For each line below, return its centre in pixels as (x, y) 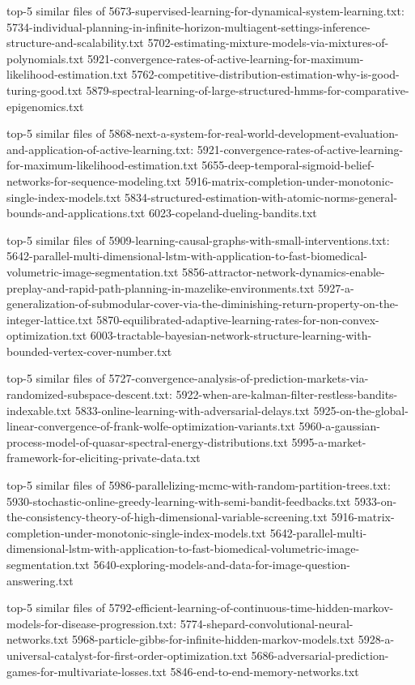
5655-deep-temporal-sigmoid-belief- (288, 165)
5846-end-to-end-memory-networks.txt (265, 671)
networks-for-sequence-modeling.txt (94, 180)
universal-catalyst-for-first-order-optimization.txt (127, 655)
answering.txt (40, 580)
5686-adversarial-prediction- (320, 655)
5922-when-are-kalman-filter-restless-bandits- (287, 394)
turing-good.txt (44, 90)
